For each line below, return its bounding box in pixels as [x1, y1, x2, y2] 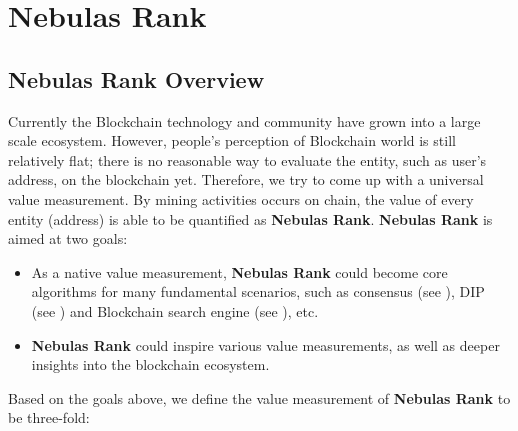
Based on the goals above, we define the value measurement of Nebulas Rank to [8, 387, 511, 408]
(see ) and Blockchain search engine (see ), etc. [31, 300, 319, 321]
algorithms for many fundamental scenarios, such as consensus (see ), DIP [31, 281, 485, 302]
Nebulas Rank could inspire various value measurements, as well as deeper [31, 334, 500, 355]
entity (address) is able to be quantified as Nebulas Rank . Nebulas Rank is [8, 208, 493, 229]
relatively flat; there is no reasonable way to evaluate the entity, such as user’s [8, 149, 487, 170]
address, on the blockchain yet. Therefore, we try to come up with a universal [8, 169, 484, 190]
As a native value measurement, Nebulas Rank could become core [31, 261, 448, 282]
